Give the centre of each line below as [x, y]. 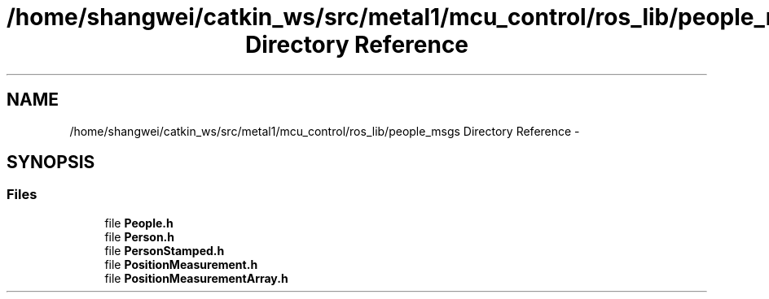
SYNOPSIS [51, 162]
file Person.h [139, 236]
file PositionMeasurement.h [181, 264]
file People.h [139, 223]
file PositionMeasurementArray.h [196, 278]
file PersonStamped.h [165, 250]
